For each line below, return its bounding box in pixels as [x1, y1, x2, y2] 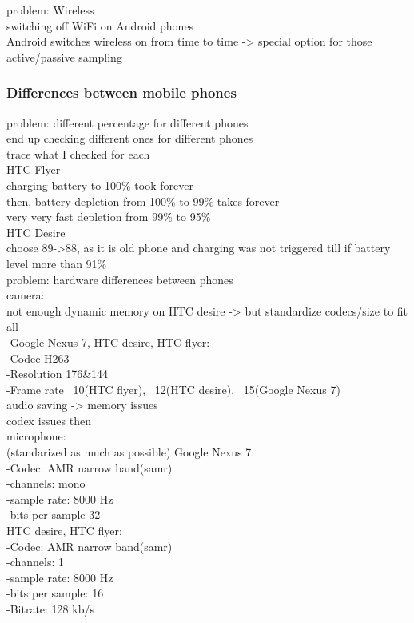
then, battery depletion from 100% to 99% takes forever [6, 192, 280, 209]
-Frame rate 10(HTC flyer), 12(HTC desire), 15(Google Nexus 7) [6, 380, 340, 397]
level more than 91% [6, 255, 107, 271]
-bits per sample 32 [6, 506, 101, 523]
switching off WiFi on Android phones [6, 17, 194, 34]
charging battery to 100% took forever [6, 176, 193, 193]
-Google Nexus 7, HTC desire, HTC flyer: [6, 333, 210, 350]
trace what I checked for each [6, 145, 150, 162]
